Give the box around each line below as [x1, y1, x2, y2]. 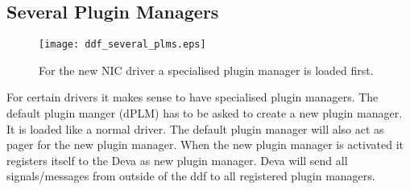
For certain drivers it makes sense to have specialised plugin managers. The [6, 89, 379, 105]
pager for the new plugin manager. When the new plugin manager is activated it [6, 136, 404, 153]
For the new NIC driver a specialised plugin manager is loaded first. [39, 61, 374, 78]
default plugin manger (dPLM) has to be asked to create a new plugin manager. [6, 105, 403, 122]
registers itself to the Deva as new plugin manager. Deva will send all [6, 151, 348, 168]
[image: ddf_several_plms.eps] [39, 39, 206, 51]
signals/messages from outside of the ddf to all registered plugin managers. [6, 167, 375, 184]
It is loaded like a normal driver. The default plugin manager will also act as [6, 120, 384, 137]
